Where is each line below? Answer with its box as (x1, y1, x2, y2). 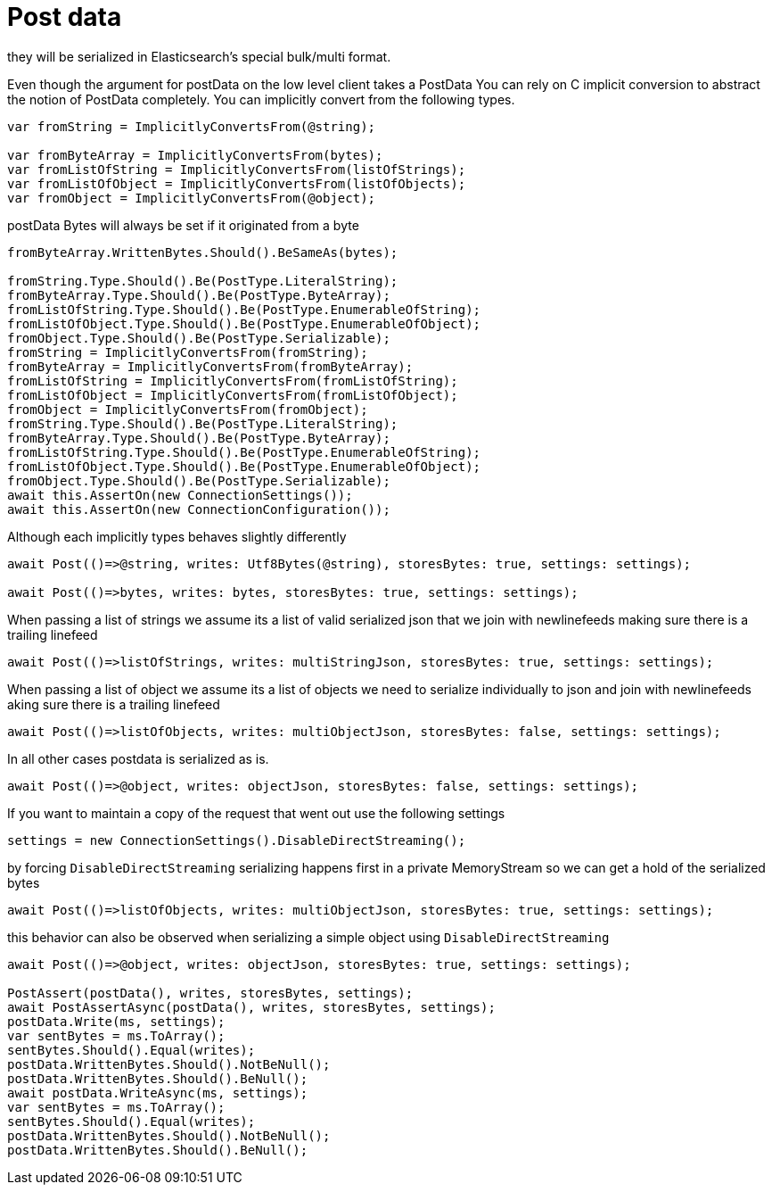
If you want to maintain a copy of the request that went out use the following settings (7, 805, 505, 821)
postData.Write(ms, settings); (7, 1014, 226, 1029)
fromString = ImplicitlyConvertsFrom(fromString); (7, 344, 368, 360)
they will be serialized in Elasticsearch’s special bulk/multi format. (7, 48, 391, 64)
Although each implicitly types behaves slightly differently (7, 528, 347, 544)
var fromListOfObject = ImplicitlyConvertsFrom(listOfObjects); (7, 176, 466, 191)
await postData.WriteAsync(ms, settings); (7, 1085, 308, 1100)
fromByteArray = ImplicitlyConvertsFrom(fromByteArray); (7, 359, 414, 374)
